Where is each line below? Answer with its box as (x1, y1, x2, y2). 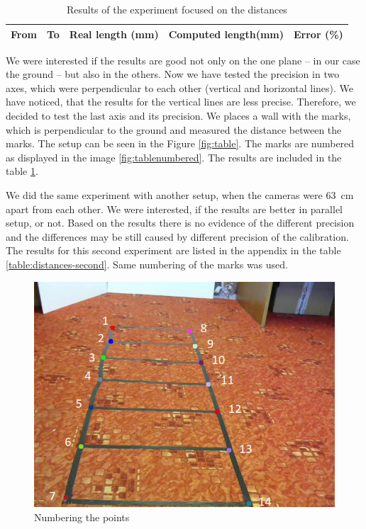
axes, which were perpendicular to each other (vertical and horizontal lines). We (6, 80, 353, 95)
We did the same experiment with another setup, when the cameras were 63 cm (6, 188, 354, 203)
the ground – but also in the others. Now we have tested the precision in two (6, 67, 340, 81)
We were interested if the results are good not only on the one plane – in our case (6, 52, 360, 67)
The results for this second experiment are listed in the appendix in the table (6, 243, 341, 258)
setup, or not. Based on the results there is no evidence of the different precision (6, 215, 355, 230)
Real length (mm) (69, 26, 159, 41)
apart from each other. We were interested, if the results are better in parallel (6, 201, 343, 216)
